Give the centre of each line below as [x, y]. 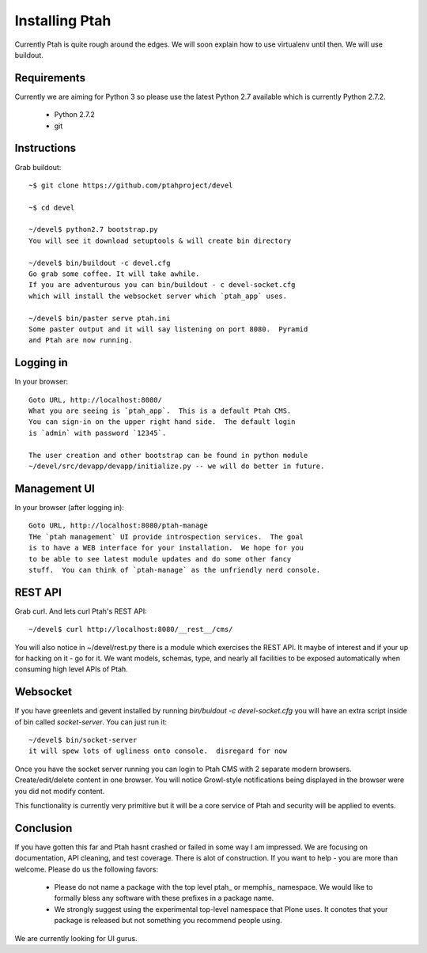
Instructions [45, 148]
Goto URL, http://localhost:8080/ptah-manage [119, 526]
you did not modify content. [60, 791]
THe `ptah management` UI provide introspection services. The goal [166, 537]
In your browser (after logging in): [69, 507]
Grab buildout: [38, 167]
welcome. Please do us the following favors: [87, 869]
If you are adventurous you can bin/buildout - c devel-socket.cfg [162, 285]
